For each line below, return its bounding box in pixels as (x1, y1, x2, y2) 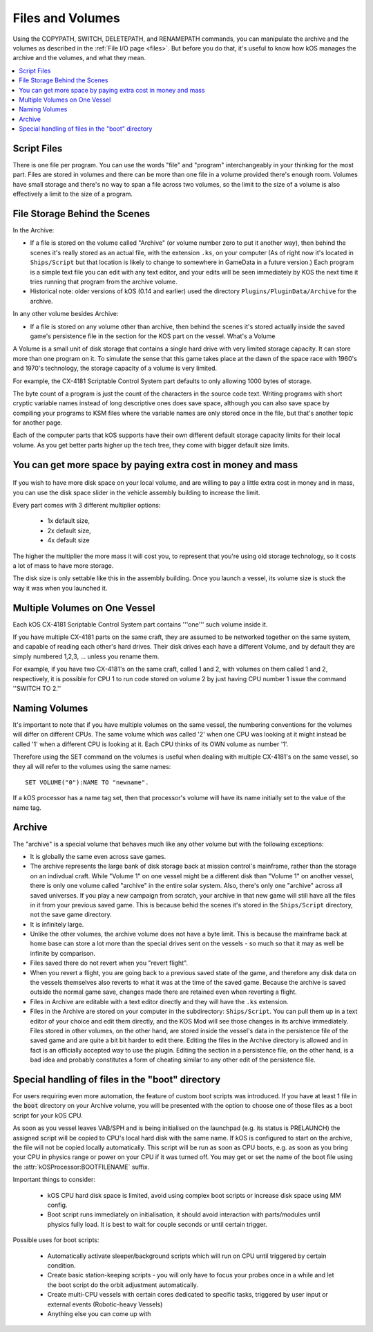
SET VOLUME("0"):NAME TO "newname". (25, 778, 149, 786)
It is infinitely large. (30, 920, 84, 928)
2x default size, (47, 526, 91, 535)
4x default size (47, 536, 90, 544)
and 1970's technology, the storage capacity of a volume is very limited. (12, 364, 218, 373)
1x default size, (47, 517, 90, 525)
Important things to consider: (12, 1176, 96, 1184)
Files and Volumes (12, 10, 120, 26)
